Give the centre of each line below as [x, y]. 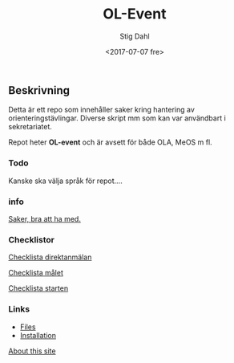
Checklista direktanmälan [50, 257]
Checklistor [31, 239]
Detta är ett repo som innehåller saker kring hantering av [101, 110]
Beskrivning [39, 90]
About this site [32, 351]
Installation [38, 335]
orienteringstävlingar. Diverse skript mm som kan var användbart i [117, 118]
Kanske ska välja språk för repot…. [65, 181]
